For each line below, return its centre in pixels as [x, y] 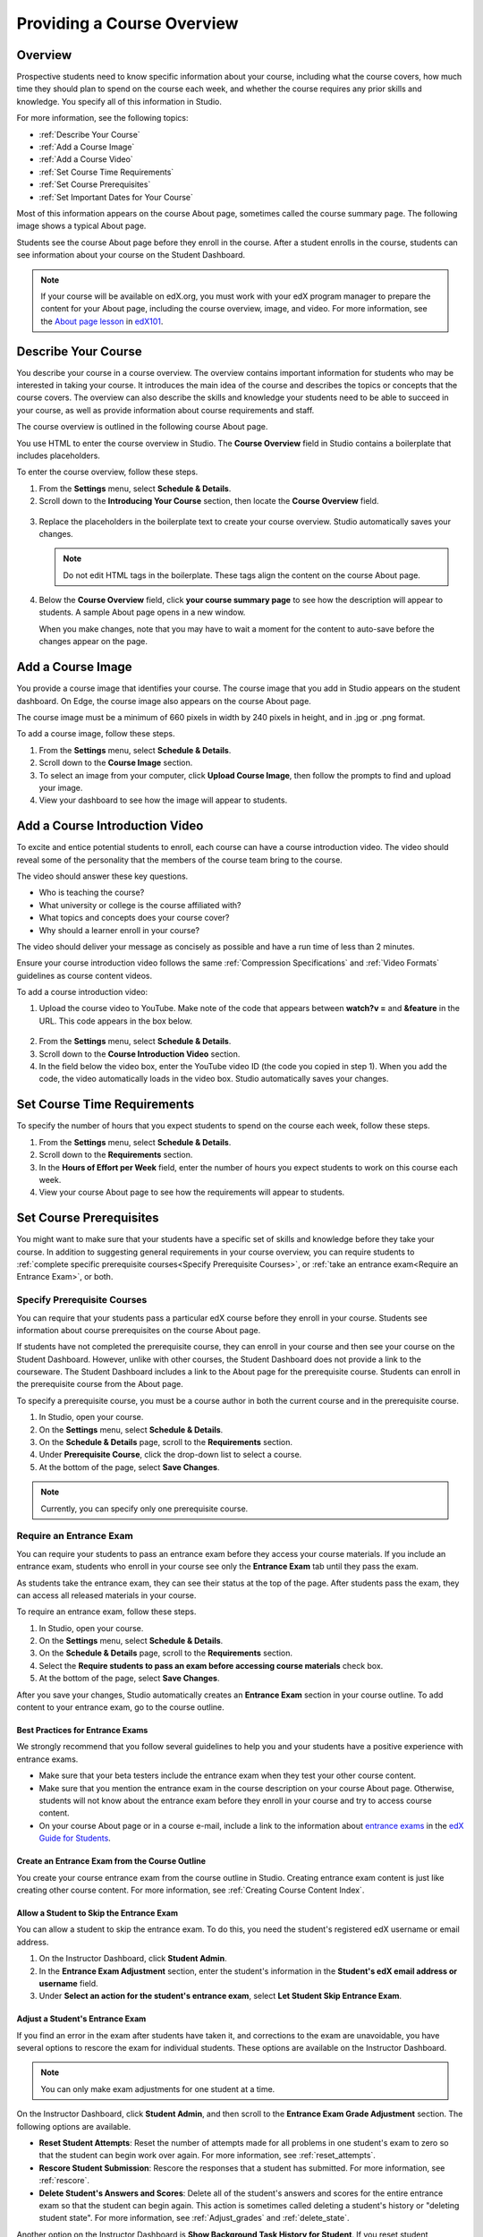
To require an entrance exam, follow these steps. [106, 1612]
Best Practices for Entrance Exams [82, 1731]
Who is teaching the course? [92, 893]
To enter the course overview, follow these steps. [107, 472]
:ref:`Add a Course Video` [86, 159]
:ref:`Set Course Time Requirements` [106, 172]
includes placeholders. [58, 455]
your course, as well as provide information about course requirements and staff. [165, 410]
